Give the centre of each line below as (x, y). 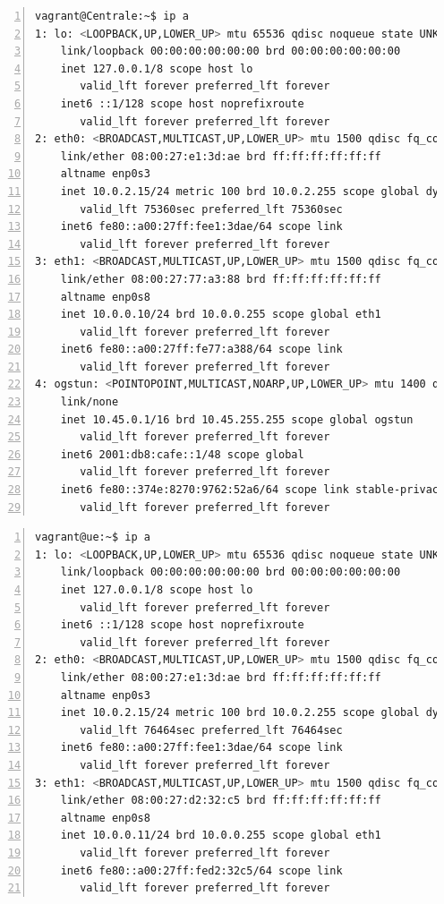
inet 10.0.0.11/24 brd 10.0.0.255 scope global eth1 (221, 836)
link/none (90, 402)
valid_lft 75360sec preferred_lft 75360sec (211, 209)
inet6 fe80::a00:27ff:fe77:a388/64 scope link (201, 350)
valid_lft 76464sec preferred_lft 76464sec (211, 730)
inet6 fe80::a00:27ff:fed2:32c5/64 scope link (201, 870)
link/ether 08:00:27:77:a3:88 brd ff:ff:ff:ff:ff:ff (221, 279)
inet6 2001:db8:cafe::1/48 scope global (182, 454)
